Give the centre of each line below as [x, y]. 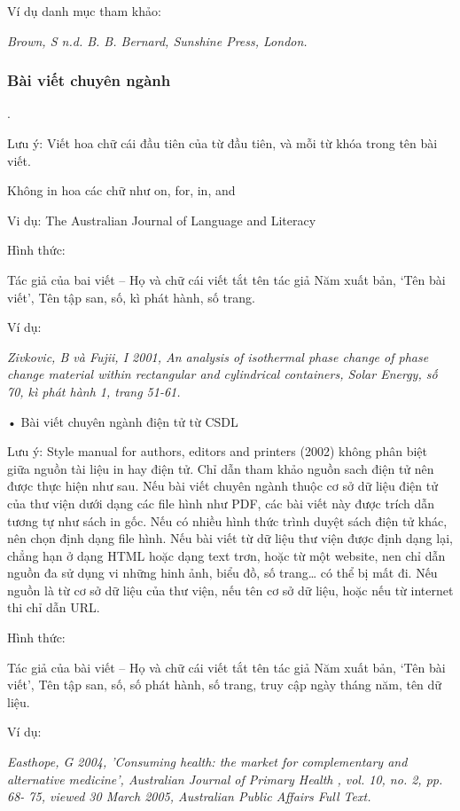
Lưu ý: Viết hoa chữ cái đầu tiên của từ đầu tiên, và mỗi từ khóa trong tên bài [222, 143]
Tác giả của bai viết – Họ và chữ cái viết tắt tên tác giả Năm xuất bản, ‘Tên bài [226, 279]
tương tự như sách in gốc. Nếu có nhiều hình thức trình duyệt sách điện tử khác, [227, 520]
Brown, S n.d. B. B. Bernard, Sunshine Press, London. [157, 40]
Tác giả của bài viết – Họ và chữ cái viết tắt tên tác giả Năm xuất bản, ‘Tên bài [226, 667]
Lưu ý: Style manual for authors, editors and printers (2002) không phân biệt [217, 451]
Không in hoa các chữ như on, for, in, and [121, 190]
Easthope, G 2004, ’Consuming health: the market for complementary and [207, 762]
